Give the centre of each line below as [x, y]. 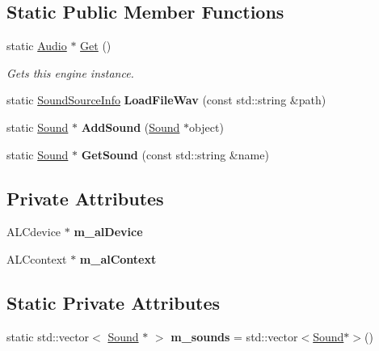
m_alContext [118, 258]
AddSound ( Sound [131, 127]
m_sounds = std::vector [234, 336]
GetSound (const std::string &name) [175, 154]
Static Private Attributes [114, 302]
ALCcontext [37, 258]
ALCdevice [34, 232]
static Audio [37, 46]
